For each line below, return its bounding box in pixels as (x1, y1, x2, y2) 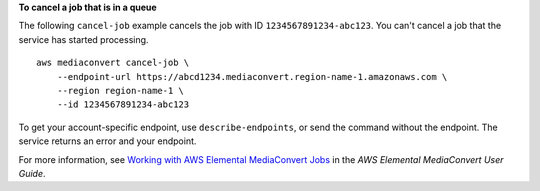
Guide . (18, 167, 46, 179)
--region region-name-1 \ (56, 85, 185, 96)
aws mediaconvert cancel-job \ (36, 57, 190, 69)
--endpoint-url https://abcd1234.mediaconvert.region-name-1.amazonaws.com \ (56, 71, 448, 82)
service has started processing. (18, 33, 149, 45)
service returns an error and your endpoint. (18, 135, 197, 147)
